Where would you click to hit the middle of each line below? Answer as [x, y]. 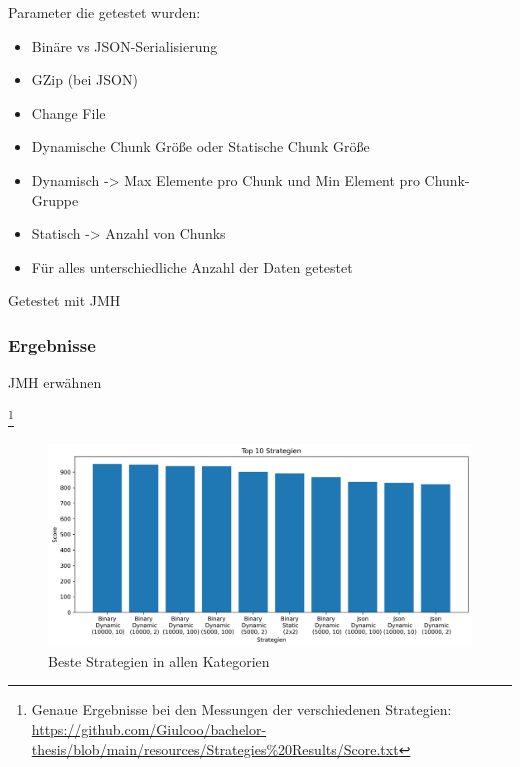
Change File [68, 112]
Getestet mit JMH [64, 300]
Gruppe [55, 199]
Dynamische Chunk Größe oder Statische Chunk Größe [200, 146]
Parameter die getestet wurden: [104, 12]
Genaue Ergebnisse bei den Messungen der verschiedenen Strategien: [241, 709]
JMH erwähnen [55, 382]
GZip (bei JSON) [84, 79]
